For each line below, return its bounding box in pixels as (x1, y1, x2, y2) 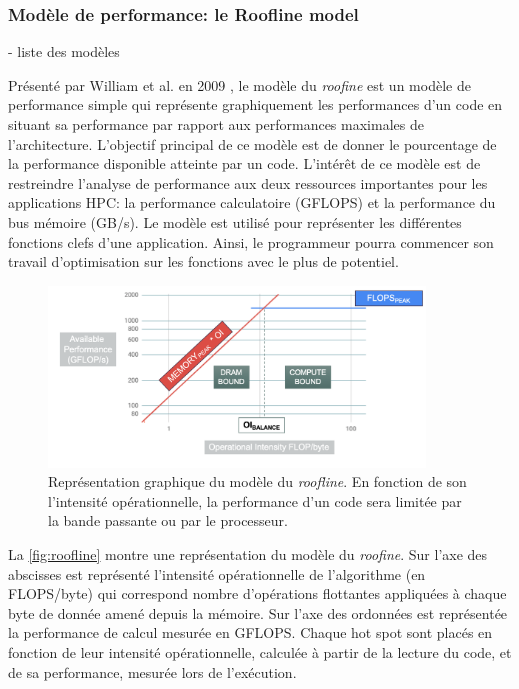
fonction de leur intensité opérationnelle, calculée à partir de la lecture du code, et (8, 642, 512, 663)
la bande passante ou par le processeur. (48, 510, 288, 531)
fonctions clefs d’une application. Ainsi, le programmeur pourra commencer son (8, 231, 494, 252)
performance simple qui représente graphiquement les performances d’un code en (8, 94, 503, 115)
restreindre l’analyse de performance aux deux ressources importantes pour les (8, 172, 488, 193)
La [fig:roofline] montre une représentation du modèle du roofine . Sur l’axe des (8, 544, 488, 565)
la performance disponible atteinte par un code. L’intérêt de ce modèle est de (8, 153, 481, 174)
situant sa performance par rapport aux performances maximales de (8, 114, 424, 134)
